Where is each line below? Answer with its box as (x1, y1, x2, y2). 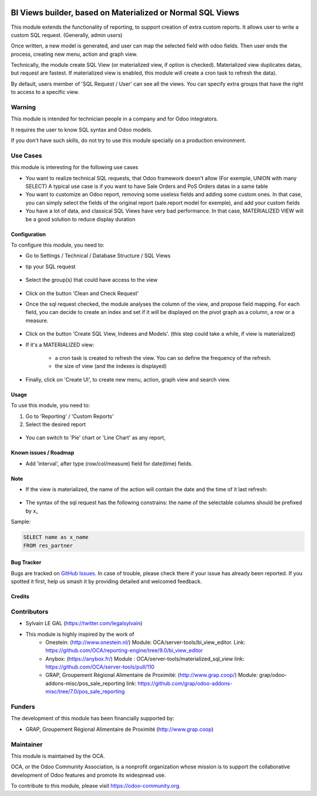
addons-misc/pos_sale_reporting (45, 680, 126, 687)
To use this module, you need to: (11, 402, 90, 409)
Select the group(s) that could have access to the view (25, 276, 158, 284)
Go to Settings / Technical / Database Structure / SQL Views (25, 252, 171, 259)
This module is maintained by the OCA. (11, 752, 105, 760)
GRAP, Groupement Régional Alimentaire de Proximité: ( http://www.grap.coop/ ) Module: (45, 672, 258, 679)
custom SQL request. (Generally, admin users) (11, 31, 123, 38)
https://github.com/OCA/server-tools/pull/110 (45, 663, 155, 670)
